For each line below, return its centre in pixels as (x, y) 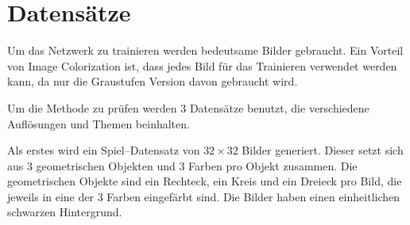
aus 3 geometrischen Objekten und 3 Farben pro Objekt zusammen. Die (182, 165)
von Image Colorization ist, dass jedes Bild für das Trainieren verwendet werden (202, 65)
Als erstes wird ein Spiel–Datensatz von (104, 150)
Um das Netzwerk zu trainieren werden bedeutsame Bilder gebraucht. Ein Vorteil (205, 50)
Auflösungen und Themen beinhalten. (99, 123)
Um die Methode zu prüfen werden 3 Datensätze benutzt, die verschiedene (188, 107)
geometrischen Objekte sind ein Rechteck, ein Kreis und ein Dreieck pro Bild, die (205, 181)
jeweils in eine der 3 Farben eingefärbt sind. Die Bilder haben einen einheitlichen (204, 196)
